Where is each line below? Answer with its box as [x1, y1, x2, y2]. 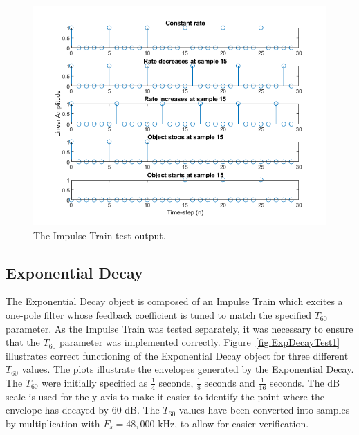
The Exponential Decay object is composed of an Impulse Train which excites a [6, 294, 343, 308]
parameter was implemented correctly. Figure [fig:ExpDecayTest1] [59, 335, 340, 349]
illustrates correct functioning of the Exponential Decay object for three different [6, 348, 349, 362]
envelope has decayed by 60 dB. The [6, 402, 160, 417]
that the [6, 335, 40, 349]
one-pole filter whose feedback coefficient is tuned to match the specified [6, 307, 311, 322]
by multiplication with [6, 416, 100, 430]
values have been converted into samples [178, 402, 350, 417]
